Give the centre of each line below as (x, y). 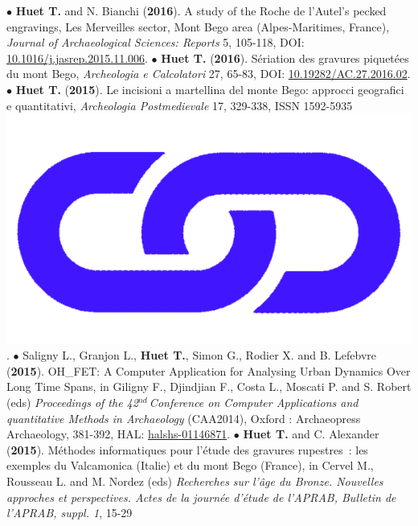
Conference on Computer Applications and (254, 402)
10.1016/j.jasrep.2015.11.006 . (77, 58)
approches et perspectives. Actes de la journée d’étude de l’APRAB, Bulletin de (201, 497)
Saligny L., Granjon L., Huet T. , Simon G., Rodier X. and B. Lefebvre (200, 355)
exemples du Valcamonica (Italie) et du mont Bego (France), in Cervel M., (190, 465)
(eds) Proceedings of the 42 (72, 402)
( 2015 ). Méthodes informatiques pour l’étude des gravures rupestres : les (187, 449)
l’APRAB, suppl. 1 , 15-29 (70, 513)
